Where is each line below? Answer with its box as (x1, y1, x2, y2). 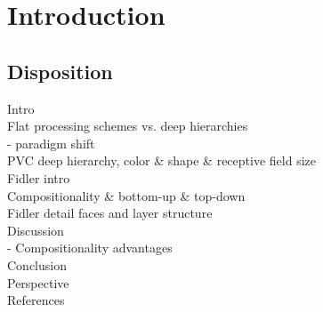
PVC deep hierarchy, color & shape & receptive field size (7, 151, 316, 170)
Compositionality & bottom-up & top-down (7, 186, 246, 204)
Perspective (7, 273, 69, 292)
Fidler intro (7, 168, 70, 187)
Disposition (7, 57, 113, 84)
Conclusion (7, 255, 67, 274)
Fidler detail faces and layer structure (7, 204, 213, 222)
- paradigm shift (7, 133, 95, 152)
